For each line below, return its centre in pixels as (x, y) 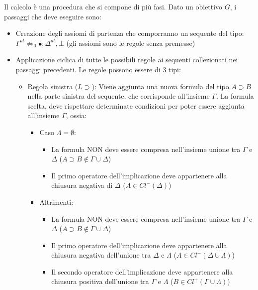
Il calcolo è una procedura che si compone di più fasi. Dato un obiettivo (113, 6)
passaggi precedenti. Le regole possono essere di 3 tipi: (98, 69)
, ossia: (76, 115)
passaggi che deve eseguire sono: (53, 16)
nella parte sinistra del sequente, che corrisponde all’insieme (119, 96)
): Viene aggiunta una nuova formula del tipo (160, 86)
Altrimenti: (56, 202)
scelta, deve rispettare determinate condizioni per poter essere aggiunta (136, 105)
